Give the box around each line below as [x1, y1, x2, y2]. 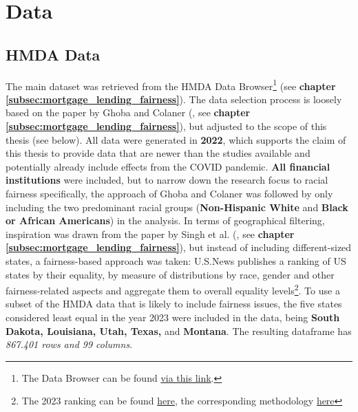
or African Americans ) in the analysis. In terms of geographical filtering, [6, 213, 325, 228]
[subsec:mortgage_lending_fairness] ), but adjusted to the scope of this [6, 119, 327, 133]
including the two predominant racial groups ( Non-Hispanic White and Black [6, 199, 348, 214]
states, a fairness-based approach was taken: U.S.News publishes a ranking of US [6, 253, 346, 268]
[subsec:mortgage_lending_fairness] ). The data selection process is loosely [6, 91, 342, 106]
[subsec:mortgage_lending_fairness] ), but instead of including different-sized [6, 240, 352, 254]
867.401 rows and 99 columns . [6, 337, 133, 351]
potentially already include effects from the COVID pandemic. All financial [6, 159, 330, 173]
